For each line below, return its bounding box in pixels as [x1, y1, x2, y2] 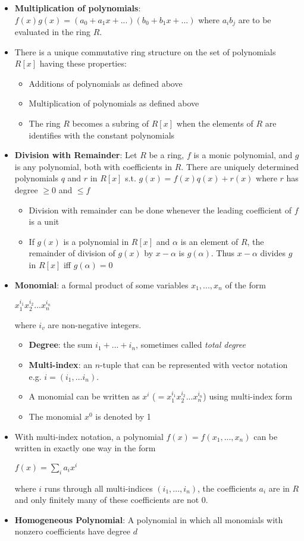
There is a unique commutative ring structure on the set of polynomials [14, 45, 276, 58]
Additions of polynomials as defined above [29, 77, 183, 89]
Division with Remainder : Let [14, 149, 137, 161]
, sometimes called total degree [136, 338, 246, 351]
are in [268, 482, 290, 494]
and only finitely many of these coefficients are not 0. [14, 493, 208, 506]
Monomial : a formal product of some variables [14, 278, 189, 291]
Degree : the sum [29, 338, 93, 351]
